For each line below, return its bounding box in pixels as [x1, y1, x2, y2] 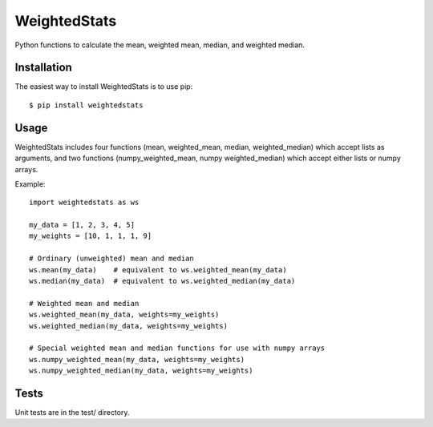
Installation [14, 61, 72, 75]
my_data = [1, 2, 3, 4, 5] [29, 220, 136, 230]
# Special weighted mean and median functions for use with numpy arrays [29, 344, 326, 352]
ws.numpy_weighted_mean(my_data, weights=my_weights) [29, 355, 245, 364]
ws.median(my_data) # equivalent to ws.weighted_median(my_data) [29, 276, 296, 286]
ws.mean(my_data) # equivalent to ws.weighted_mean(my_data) [29, 265, 288, 274]
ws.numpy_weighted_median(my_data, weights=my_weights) [29, 366, 253, 376]
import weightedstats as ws [29, 198, 140, 207]
